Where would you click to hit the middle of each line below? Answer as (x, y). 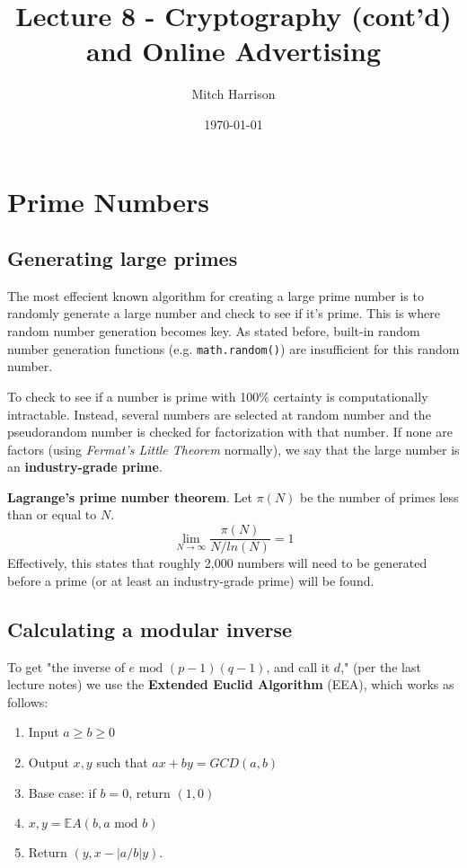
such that (122, 762)
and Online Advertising (233, 51)
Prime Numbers (109, 201)
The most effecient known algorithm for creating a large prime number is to (216, 295)
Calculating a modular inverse (150, 629)
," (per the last (381, 666)
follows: (28, 701)
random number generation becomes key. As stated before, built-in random (214, 331)
